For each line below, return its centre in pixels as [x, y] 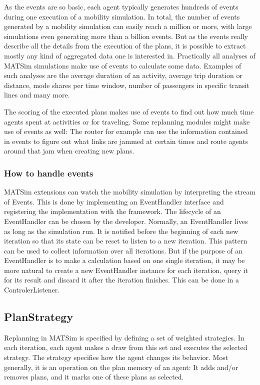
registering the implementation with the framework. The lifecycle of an [112, 211]
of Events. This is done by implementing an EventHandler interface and [114, 201]
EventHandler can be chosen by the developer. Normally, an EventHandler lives [126, 221]
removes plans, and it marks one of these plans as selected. [94, 377]
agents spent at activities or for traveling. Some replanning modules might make [127, 121]
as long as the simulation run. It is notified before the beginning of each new [121, 231]
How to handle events [49, 173]
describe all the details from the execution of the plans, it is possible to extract [125, 46]
